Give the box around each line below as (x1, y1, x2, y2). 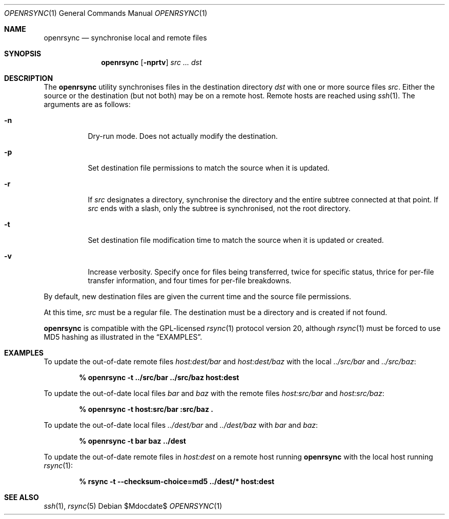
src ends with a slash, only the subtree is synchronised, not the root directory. (88, 204, 351, 213)
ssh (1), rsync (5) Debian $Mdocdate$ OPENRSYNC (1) (44, 502, 222, 510)
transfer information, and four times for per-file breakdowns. (88, 276, 292, 285)
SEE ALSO (4, 493, 39, 502)
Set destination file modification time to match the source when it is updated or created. (88, 236, 384, 244)
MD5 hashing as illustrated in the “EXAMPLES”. (44, 333, 202, 341)
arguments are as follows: (44, 100, 131, 109)
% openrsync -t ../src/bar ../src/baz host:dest (79, 373, 239, 382)
